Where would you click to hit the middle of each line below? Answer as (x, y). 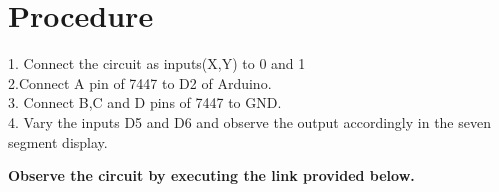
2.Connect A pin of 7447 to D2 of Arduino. (140, 82)
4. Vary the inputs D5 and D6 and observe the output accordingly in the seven (249, 121)
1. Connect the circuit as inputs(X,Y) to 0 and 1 (157, 63)
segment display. (58, 141)
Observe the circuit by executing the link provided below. (211, 175)
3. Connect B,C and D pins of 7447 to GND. (145, 102)
